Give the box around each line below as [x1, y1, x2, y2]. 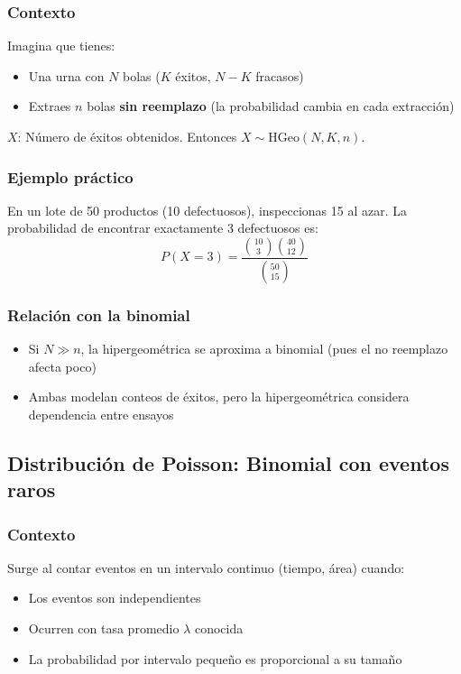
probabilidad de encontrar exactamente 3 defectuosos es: [7, 218, 318, 237]
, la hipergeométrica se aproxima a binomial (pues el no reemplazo [80, 339, 448, 358]
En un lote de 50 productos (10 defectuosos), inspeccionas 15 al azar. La [7, 200, 408, 219]
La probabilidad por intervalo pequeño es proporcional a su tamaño [28, 649, 402, 668]
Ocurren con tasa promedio [28, 619, 180, 638]
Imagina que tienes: [7, 36, 115, 55]
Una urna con [28, 66, 105, 85]
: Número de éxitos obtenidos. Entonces [17, 127, 237, 145]
